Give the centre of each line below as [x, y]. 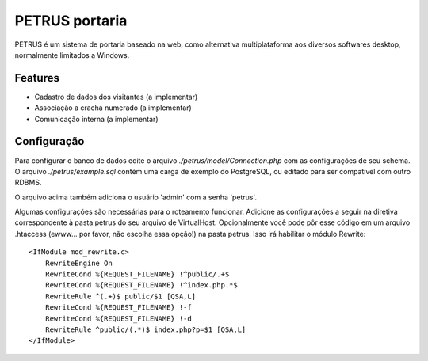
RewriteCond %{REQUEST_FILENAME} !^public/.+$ [137, 274]
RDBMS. [28, 183]
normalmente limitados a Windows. [72, 55]
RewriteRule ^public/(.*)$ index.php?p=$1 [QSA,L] [145, 330]
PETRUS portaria [71, 21]
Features [37, 78]
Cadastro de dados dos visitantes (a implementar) [116, 97]
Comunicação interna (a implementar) [96, 119]
